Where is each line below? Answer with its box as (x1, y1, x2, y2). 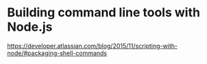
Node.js (7, 19, 53, 35)
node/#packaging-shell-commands (7, 49, 108, 57)
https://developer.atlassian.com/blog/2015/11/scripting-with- (7, 42, 178, 50)
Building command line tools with (7, 5, 201, 20)
